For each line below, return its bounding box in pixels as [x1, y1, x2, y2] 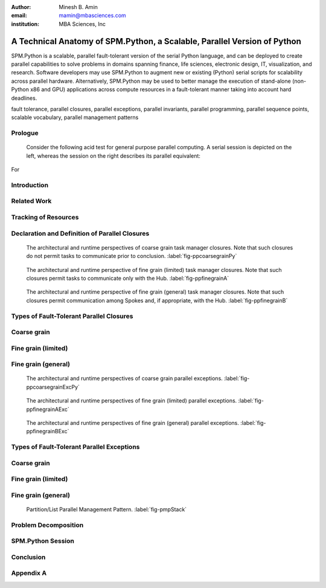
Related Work [11, 197, 52, 205]
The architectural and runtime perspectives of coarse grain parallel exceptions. [26, 375, 223, 382]
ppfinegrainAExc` [26, 405, 69, 413]
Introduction [11, 181, 48, 189]
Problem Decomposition [11, 520, 84, 529]
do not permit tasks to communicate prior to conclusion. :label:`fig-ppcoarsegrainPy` [26, 253, 237, 260]
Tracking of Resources [11, 213, 79, 222]
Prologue [11, 129, 39, 137]
